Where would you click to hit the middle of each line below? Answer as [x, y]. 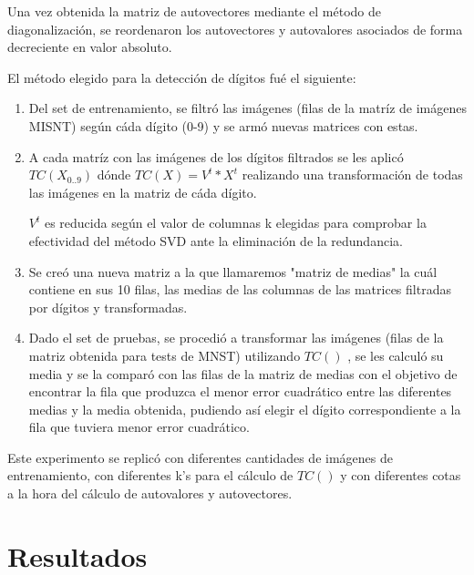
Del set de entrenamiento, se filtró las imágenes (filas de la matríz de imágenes [247, 108]
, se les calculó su [396, 355]
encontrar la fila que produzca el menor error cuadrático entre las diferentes [240, 391]
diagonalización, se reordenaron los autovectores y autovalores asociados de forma [235, 29]
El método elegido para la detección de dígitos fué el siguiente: [182, 77]
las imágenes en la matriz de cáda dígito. [143, 192]
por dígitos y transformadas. [108, 307]
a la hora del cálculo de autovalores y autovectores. [150, 493]
